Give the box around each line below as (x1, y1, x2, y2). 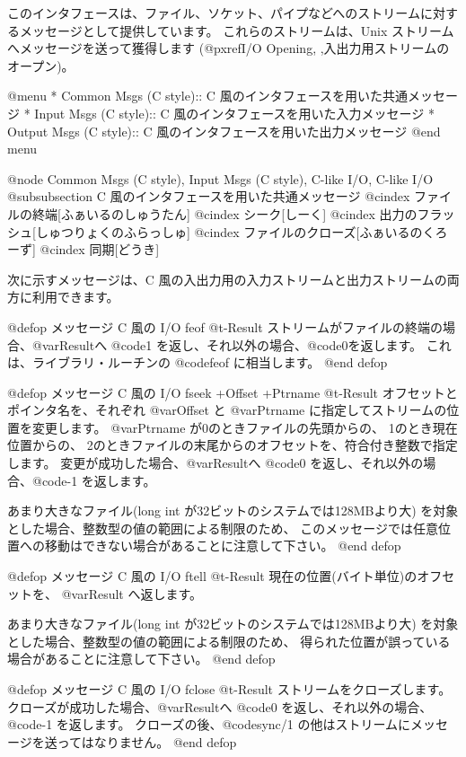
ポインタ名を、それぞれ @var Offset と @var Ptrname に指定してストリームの (7, 401, 447, 419)
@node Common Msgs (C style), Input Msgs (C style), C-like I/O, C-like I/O (7, 169, 434, 188)
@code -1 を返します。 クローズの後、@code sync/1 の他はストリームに (7, 715, 411, 734)
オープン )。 (7, 56, 75, 75)
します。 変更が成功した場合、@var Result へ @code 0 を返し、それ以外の (7, 453, 424, 472)
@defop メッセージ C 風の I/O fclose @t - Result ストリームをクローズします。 (7, 680, 452, 698)
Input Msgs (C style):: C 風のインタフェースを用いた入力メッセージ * (34, 103, 435, 122)
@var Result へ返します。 (61, 584, 203, 603)
